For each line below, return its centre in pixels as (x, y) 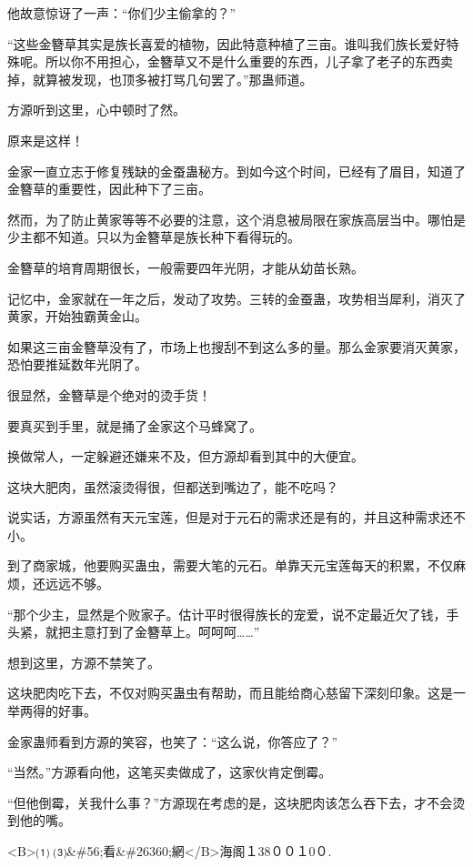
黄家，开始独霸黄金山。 (77, 316)
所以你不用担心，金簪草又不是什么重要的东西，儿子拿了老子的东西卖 (249, 61)
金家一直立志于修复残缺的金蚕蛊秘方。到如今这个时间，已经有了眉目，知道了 (236, 171)
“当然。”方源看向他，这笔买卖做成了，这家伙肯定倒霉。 (170, 772)
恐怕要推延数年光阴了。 (77, 364)
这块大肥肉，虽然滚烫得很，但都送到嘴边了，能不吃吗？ (173, 486)
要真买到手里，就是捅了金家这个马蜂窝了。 (135, 425)
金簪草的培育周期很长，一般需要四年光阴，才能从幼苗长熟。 (186, 267)
